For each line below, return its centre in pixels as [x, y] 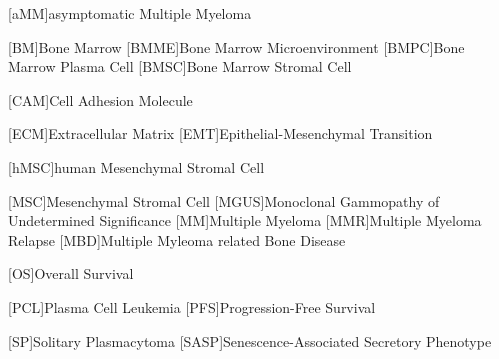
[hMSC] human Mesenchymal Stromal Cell [136, 166]
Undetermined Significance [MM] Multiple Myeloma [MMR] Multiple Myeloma [245, 220]
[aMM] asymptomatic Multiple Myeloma [130, 13]
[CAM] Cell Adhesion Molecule [100, 99]
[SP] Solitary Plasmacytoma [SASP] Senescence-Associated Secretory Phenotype [250, 340]
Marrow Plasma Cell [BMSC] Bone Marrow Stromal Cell [180, 66]
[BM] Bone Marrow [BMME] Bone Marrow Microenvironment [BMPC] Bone [236, 46]
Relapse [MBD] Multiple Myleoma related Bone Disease [177, 239]
